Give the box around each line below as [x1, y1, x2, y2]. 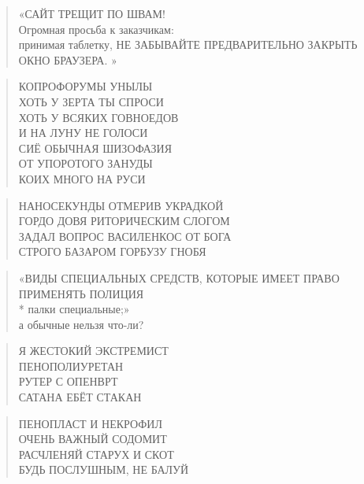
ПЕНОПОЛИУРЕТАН [18, 357, 124, 374]
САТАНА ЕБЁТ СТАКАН [18, 389, 142, 405]
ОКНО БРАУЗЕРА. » [18, 51, 117, 68]
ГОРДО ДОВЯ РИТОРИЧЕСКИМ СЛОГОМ [18, 212, 230, 229]
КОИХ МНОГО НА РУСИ [18, 170, 146, 187]
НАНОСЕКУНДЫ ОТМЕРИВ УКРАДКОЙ [18, 197, 224, 213]
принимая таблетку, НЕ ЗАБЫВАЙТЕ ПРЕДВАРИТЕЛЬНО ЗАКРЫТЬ [18, 36, 358, 53]
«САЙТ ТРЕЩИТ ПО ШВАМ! [18, 6, 165, 21]
